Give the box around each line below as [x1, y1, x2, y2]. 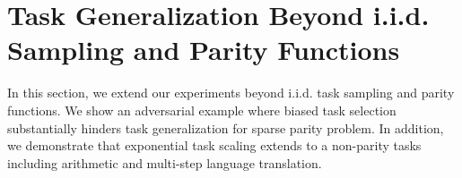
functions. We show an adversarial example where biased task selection [7, 100, 397, 119]
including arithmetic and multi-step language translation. [7, 153, 322, 172]
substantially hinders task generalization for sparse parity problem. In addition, [7, 118, 444, 137]
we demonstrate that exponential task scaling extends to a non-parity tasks [7, 136, 422, 155]
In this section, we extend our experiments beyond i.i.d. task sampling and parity [7, 83, 455, 102]
